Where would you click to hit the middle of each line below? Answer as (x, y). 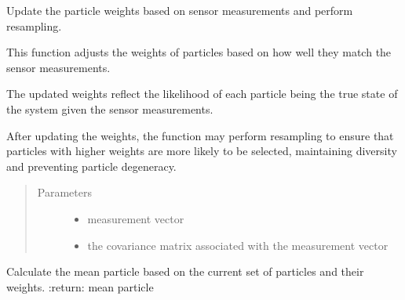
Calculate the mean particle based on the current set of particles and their (185, 271)
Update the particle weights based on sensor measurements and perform (180, 10)
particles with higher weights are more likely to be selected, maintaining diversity (202, 151)
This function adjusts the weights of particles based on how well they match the (199, 52)
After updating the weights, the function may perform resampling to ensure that (200, 135)
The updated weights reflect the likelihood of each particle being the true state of (202, 94)
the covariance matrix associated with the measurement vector (238, 245)
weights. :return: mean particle (80, 286)
